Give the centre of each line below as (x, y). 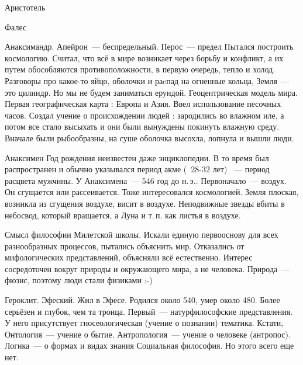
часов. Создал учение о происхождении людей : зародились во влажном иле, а (144, 115)
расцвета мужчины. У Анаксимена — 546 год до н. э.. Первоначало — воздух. (146, 180)
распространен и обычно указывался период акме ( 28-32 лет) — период (137, 169)
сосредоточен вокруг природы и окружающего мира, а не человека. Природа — (147, 268)
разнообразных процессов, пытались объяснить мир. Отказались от (125, 246)
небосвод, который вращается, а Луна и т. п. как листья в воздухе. (123, 215)
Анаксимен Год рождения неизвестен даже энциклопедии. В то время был (137, 157)
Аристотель (25, 7)
